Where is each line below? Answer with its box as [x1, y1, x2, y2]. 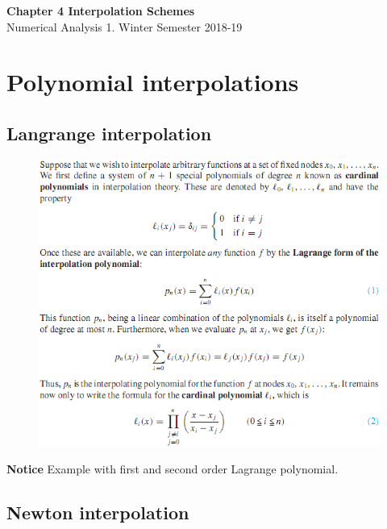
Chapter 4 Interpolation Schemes [6, 2, 195, 19]
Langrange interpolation [6, 120, 212, 145]
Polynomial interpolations [6, 65, 299, 98]
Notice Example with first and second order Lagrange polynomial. [6, 460, 339, 477]
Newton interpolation [6, 500, 189, 525]
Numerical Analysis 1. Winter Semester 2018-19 [6, 18, 243, 35]
